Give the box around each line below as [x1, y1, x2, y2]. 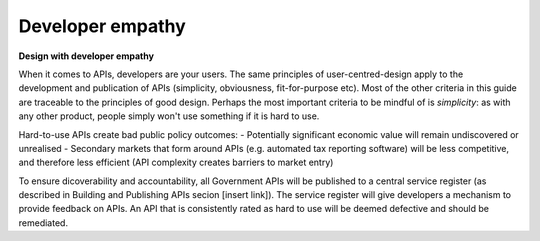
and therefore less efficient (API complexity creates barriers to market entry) [18, 156, 334, 169]
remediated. [18, 216, 69, 229]
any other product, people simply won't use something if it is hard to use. [18, 110, 320, 122]
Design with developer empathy [18, 50, 155, 62]
